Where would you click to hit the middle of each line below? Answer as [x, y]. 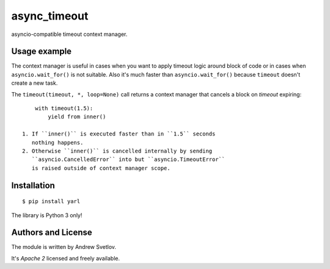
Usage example [42, 52]
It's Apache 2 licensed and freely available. [66, 258]
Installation [33, 185]
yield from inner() [77, 117]
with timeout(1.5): [64, 109]
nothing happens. [57, 142]
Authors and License [52, 233]
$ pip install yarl [51, 202]
